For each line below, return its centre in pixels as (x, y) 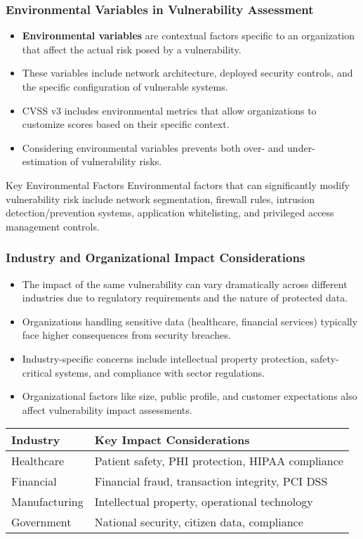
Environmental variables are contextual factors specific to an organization (189, 35)
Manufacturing (47, 502)
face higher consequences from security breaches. (126, 335)
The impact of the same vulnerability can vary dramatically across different (185, 284)
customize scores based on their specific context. (126, 124)
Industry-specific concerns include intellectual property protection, (165, 358)
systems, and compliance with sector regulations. (160, 372)
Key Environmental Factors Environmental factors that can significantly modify (178, 184)
